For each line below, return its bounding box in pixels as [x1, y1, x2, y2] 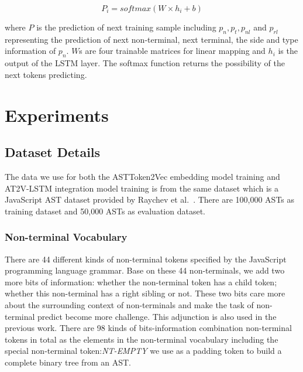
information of [5, 45, 56, 57]
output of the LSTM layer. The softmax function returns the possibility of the [5, 57, 285, 69]
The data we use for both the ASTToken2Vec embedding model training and [5, 170, 280, 182]
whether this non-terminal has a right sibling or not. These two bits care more [5, 287, 285, 299]
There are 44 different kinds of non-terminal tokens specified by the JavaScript [5, 252, 287, 265]
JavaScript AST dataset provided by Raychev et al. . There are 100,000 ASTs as [5, 193, 295, 206]
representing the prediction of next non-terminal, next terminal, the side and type [5, 33, 298, 45]
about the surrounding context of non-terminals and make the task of [5, 298, 254, 310]
